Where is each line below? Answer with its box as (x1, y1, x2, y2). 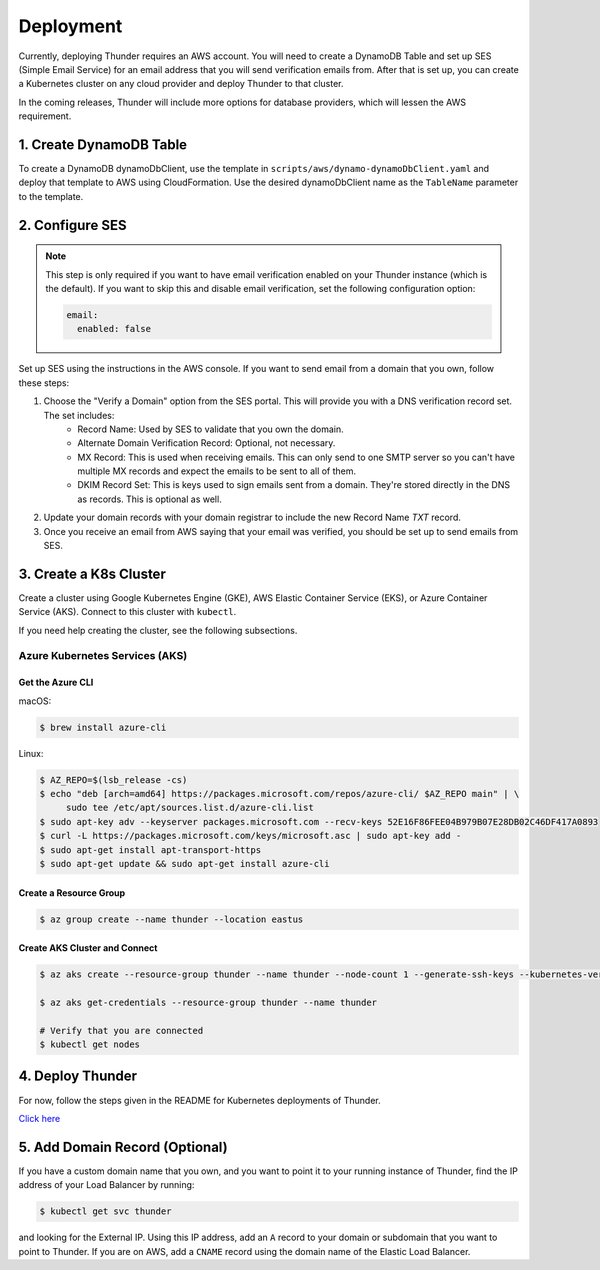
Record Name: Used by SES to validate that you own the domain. (77, 423, 344, 435)
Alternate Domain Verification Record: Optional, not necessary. (77, 437, 336, 449)
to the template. (18, 190, 84, 202)
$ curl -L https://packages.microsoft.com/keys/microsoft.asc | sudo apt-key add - (39, 830, 462, 842)
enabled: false (76, 323, 152, 335)
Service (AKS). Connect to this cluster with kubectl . (18, 606, 237, 618)
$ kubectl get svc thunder (39, 1206, 172, 1217)
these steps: (18, 376, 70, 389)
